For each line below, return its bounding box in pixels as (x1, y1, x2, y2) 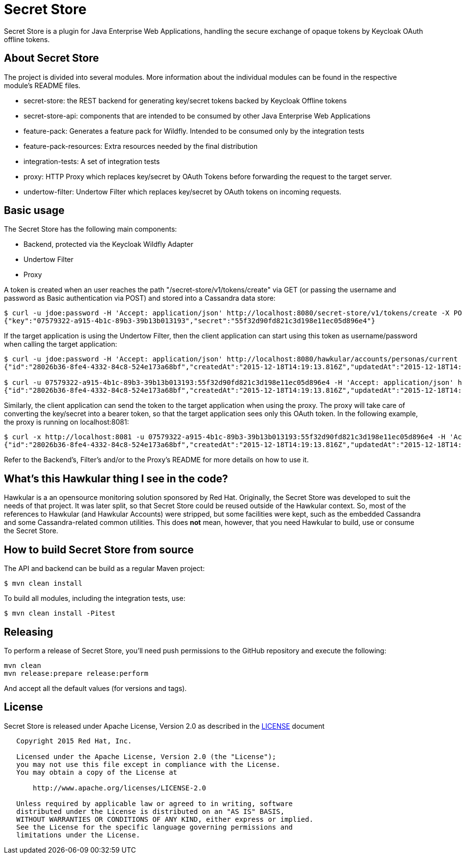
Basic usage (4, 204, 65, 217)
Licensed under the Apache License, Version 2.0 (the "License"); (16, 752, 277, 761)
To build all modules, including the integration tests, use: (4, 594, 185, 603)
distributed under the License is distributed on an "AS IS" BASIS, (16, 807, 285, 815)
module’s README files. (4, 81, 81, 90)
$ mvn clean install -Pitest (4, 609, 115, 618)
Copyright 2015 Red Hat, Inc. (16, 737, 132, 745)
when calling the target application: (4, 340, 117, 349)
